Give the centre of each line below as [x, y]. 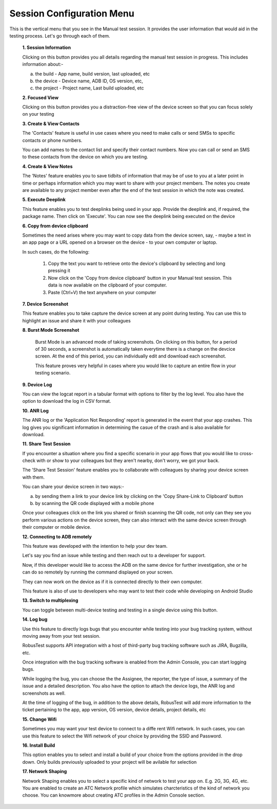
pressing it [59, 271]
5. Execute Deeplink [44, 200]
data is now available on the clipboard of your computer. [107, 285]
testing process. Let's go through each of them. [60, 35]
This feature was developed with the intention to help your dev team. [95, 546]
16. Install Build [39, 745]
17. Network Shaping [45, 771]
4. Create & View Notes [47, 166]
